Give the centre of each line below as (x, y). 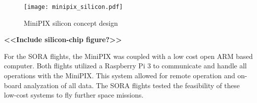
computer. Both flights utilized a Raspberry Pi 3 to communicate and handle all (126, 66)
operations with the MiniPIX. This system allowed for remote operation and (120, 76)
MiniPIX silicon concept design (71, 23)
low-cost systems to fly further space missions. (74, 95)
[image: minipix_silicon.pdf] (73, 7)
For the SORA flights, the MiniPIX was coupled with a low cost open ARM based (128, 56)
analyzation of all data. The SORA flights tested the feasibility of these (132, 85)
